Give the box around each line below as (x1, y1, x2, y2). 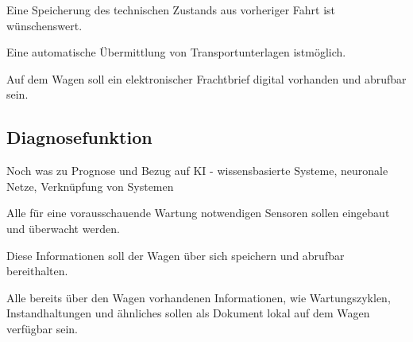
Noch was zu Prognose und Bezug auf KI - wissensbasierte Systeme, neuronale (6, 162, 388, 179)
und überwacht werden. (6, 220, 120, 236)
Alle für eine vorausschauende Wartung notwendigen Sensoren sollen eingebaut (6, 204, 390, 221)
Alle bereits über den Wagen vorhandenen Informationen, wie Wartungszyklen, (6, 289, 391, 305)
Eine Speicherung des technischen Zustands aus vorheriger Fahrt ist (6, 2, 336, 17)
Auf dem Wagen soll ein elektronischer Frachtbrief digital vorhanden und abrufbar (6, 70, 407, 87)
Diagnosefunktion (6, 125, 152, 150)
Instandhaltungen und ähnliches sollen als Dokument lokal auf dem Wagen (6, 305, 370, 321)
